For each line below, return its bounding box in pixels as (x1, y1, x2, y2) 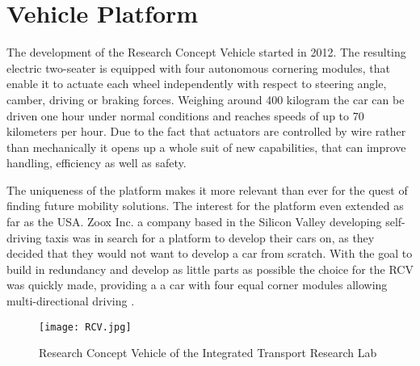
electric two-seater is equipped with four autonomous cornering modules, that (6, 59, 390, 76)
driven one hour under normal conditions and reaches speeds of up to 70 (6, 107, 364, 124)
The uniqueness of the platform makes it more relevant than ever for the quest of (6, 181, 408, 198)
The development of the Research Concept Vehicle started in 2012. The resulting (6, 44, 406, 61)
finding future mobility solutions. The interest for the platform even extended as (6, 197, 404, 214)
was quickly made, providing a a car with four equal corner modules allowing (6, 276, 388, 293)
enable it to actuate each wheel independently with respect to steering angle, (6, 75, 387, 92)
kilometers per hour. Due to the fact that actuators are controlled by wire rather (6, 123, 406, 140)
